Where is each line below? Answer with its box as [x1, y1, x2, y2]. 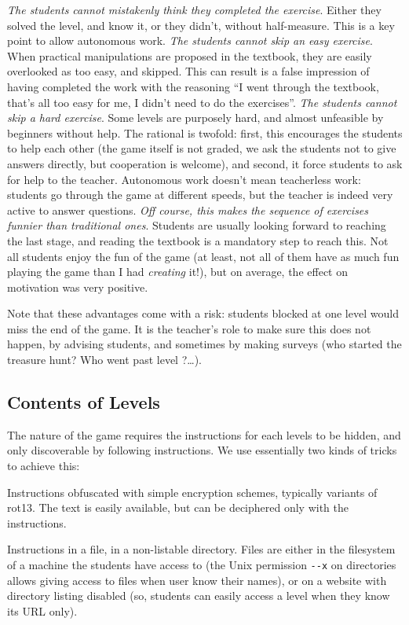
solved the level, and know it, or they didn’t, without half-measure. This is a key [7, 17, 395, 33]
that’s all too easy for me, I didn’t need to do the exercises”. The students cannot [7, 94, 397, 110]
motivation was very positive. [7, 278, 148, 295]
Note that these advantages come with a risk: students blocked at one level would [7, 305, 399, 322]
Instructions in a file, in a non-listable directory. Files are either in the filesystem [7, 541, 396, 557]
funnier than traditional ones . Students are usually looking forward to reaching [7, 217, 386, 233]
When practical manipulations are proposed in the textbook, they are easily [7, 47, 372, 64]
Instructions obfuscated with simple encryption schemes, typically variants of [7, 483, 378, 500]
